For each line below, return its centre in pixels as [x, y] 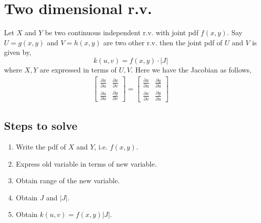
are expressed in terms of [78, 69]
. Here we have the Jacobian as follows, [191, 69]
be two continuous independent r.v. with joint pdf [122, 32]
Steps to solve [41, 126]
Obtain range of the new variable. [68, 180]
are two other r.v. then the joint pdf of [163, 42]
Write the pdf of [41, 147]
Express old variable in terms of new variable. [86, 163]
